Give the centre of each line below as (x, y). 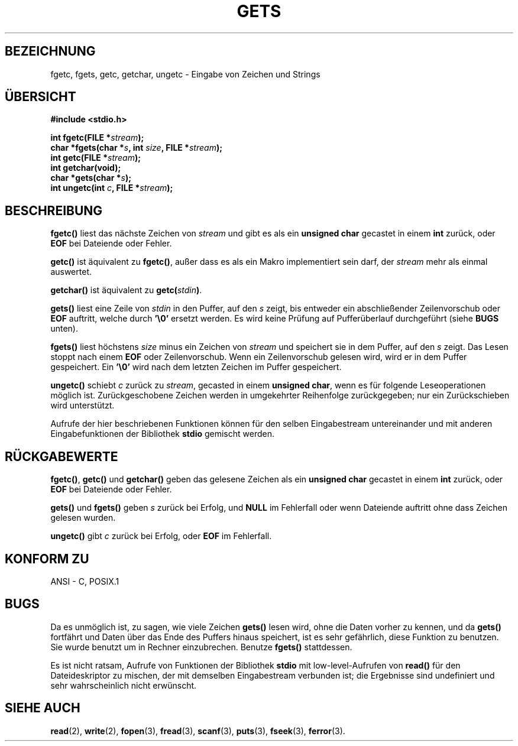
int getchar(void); (86, 168)
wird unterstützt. (82, 406)
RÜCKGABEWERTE (61, 456)
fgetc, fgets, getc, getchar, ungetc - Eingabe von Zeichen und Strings (185, 74)
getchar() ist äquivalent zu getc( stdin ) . (126, 290)
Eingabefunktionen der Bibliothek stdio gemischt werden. (162, 434)
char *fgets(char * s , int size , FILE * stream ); (136, 148)
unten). (64, 329)
